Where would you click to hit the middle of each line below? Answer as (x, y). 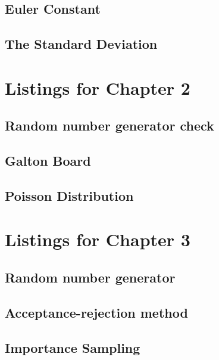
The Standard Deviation (81, 44)
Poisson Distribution (69, 195)
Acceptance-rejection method (96, 312)
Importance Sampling (73, 347)
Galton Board (48, 161)
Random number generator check (109, 125)
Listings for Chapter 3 (98, 239)
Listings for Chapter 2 (98, 87)
